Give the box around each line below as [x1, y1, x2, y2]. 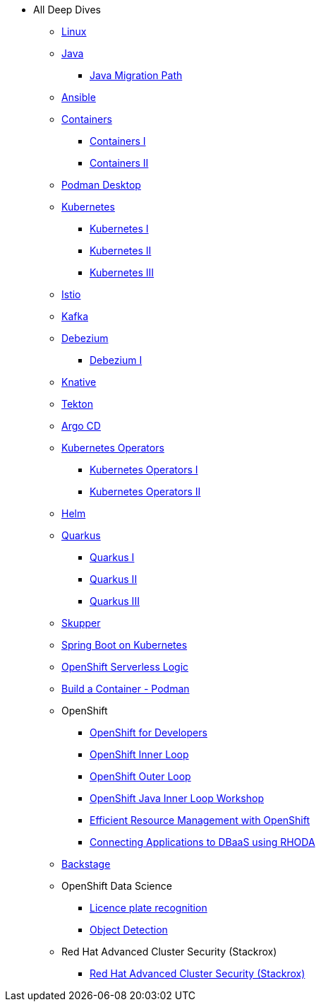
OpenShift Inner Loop [90, 748, 189, 760]
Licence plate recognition [90, 902, 207, 914]
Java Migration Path [90, 69, 183, 81]
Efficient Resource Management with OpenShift [90, 814, 310, 826]
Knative [61, 376, 97, 388]
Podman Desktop [61, 179, 141, 191]
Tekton [61, 398, 93, 410]
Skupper [61, 617, 101, 629]
